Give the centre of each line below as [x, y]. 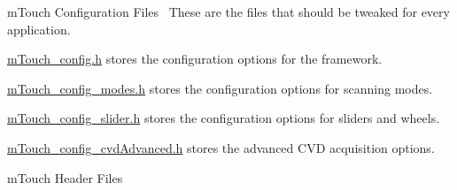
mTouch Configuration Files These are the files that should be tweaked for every [228, 11]
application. [39, 29]
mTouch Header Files [65, 177]
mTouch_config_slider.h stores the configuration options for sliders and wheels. [224, 118]
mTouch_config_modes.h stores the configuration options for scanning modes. [220, 88]
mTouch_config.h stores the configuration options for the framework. [195, 59]
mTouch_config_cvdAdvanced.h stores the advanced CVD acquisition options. [221, 147]
